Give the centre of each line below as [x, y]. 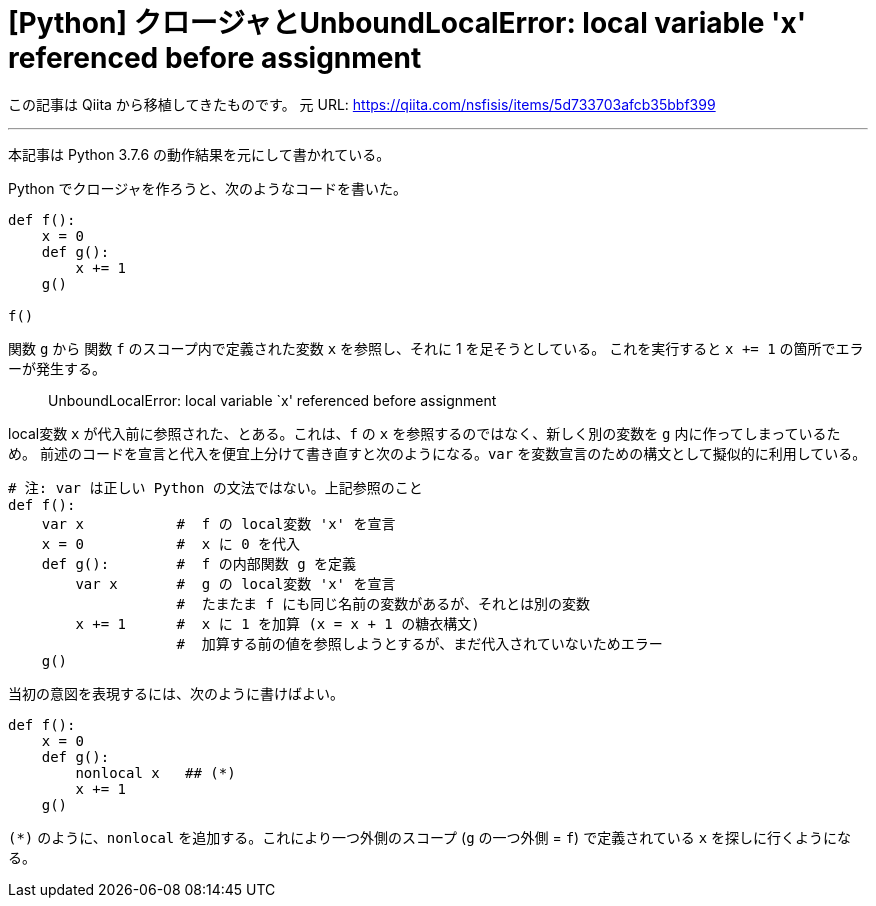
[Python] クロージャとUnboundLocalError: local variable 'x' [407, 23]
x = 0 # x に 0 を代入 [171, 543]
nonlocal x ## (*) [155, 772]
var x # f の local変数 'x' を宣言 [218, 523]
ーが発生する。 [57, 368]
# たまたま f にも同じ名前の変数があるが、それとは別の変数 [383, 603]
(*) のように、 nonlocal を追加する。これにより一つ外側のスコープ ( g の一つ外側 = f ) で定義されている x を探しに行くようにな [430, 837]
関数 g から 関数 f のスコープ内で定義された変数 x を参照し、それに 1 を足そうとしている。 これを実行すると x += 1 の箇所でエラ [436, 348]
